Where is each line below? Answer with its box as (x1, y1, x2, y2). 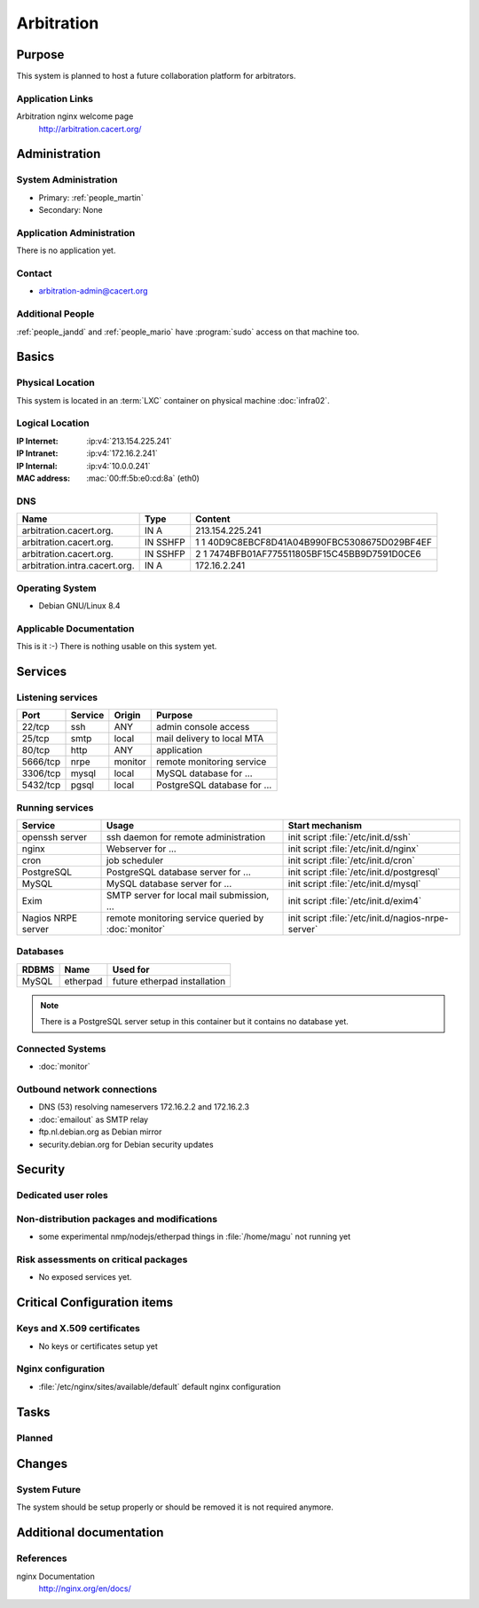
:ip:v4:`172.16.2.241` (86, 448, 159, 459)
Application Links (16, 92, 94, 105)
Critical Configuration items (16, 1295, 174, 1310)
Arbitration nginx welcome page (16, 111, 134, 122)
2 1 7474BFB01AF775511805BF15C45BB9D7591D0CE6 (195, 548, 421, 561)
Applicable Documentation (16, 622, 135, 634)
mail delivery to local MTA (156, 733, 264, 745)
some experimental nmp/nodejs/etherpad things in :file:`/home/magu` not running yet (38, 1231, 351, 1242)
